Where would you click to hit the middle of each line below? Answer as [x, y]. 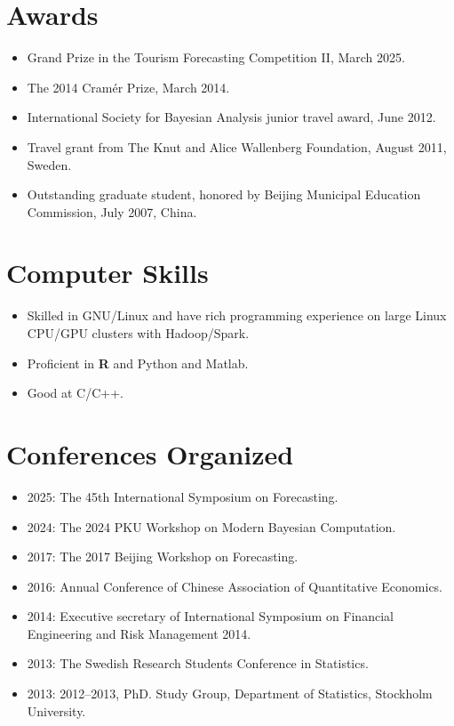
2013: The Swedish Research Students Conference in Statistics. [198, 663]
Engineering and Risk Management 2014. [139, 633]
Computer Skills [108, 273]
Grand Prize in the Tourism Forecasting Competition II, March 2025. [216, 57]
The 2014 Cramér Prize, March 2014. [128, 87]
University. [56, 710]
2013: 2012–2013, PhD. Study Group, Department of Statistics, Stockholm [230, 694]
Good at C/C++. [76, 393]
